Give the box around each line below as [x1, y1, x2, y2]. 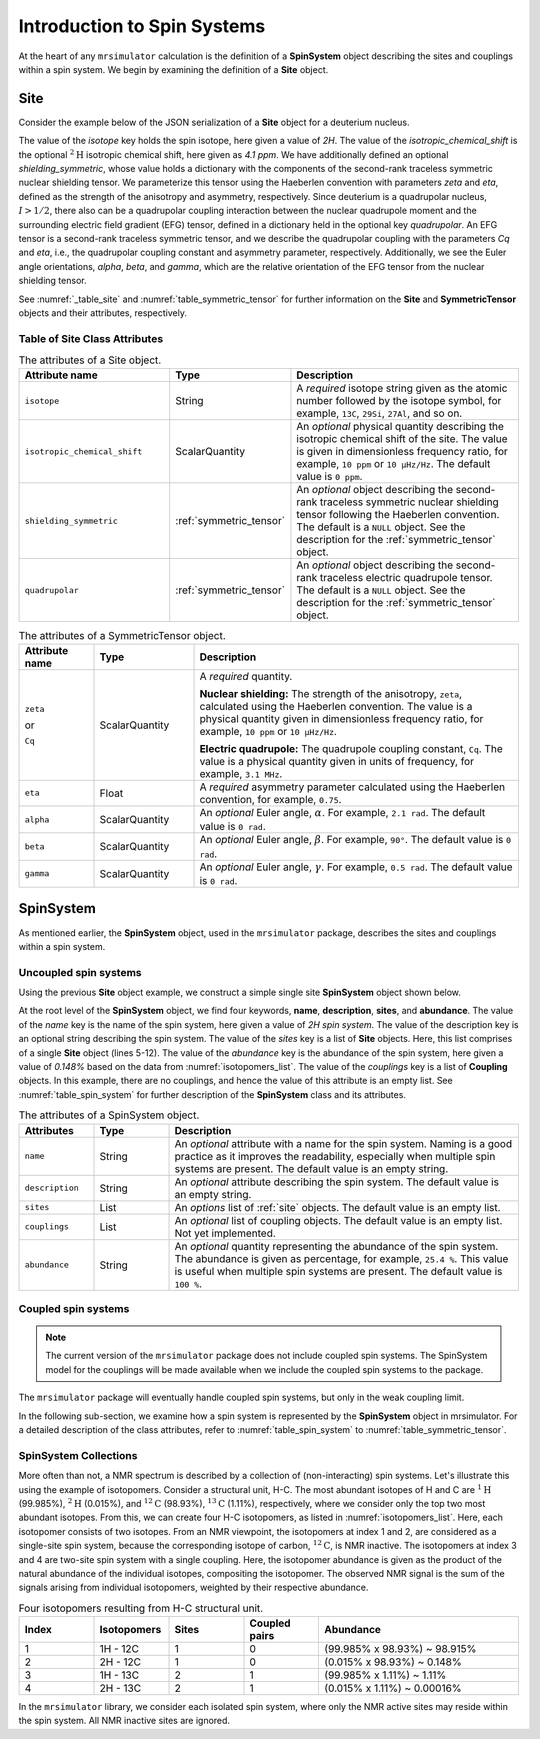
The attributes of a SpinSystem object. [18, 1108, 200, 1122]
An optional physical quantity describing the [296, 420, 505, 434]
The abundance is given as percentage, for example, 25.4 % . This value [174, 1251, 509, 1265]
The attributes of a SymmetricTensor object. [18, 628, 227, 642]
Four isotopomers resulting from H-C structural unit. [18, 1601, 264, 1615]
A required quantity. [199, 669, 293, 683]
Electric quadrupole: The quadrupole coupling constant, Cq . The [199, 741, 504, 755]
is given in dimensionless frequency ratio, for [296, 445, 509, 459]
